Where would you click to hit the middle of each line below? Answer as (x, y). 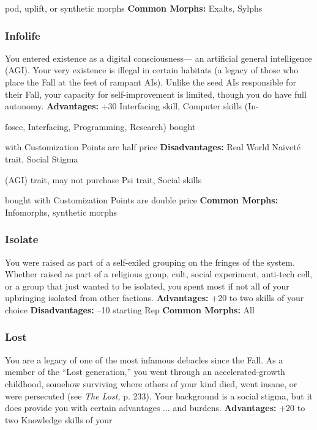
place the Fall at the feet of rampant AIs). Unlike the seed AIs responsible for (151, 82)
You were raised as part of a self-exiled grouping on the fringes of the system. (150, 262)
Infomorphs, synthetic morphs (61, 212)
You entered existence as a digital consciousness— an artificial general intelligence (158, 58)
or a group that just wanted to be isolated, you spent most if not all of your (147, 286)
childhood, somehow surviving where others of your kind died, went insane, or (151, 383)
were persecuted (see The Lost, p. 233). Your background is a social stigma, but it (159, 395)
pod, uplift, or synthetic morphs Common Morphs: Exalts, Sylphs (134, 8)
